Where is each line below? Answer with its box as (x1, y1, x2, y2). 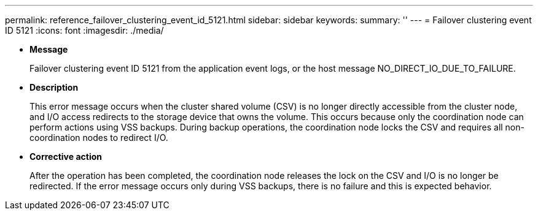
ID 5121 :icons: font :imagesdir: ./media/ (5, 25, 164, 36)
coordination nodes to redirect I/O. (29, 132, 168, 143)
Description (29, 82, 79, 92)
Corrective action (29, 151, 102, 162)
